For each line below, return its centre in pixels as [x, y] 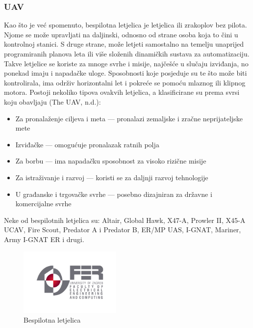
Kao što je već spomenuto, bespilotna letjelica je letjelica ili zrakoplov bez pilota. [126, 25]
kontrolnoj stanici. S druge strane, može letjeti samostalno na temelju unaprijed [124, 44]
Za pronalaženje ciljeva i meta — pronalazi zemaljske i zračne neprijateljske [129, 118]
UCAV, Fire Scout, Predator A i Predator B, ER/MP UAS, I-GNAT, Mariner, [123, 230]
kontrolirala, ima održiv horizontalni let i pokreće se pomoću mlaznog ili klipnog [125, 82]
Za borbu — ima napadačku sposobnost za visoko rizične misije [111, 161]
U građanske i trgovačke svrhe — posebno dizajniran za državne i [114, 194]
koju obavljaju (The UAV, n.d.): [52, 101]
